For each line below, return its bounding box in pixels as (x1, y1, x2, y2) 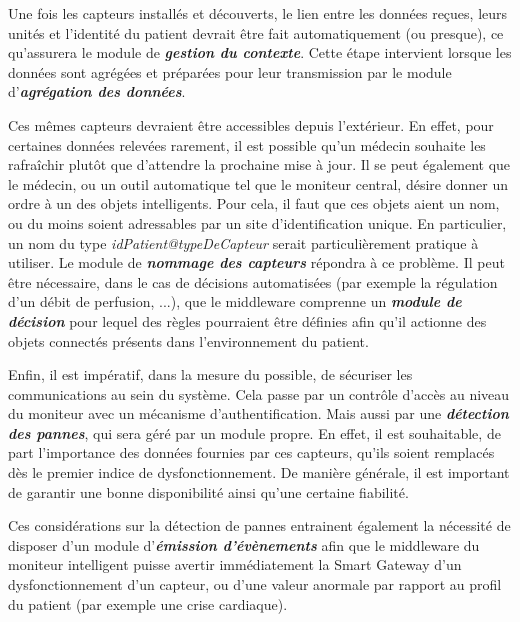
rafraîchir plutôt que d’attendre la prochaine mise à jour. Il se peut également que (8, 154, 511, 175)
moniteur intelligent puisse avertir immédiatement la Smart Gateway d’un (8, 554, 462, 575)
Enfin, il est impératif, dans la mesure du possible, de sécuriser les (8, 364, 413, 385)
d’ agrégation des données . (8, 81, 186, 102)
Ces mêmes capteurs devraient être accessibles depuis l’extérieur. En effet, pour (8, 114, 494, 135)
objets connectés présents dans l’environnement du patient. (8, 330, 369, 351)
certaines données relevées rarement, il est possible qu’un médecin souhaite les (8, 134, 486, 155)
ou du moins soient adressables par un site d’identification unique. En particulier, (8, 212, 507, 233)
